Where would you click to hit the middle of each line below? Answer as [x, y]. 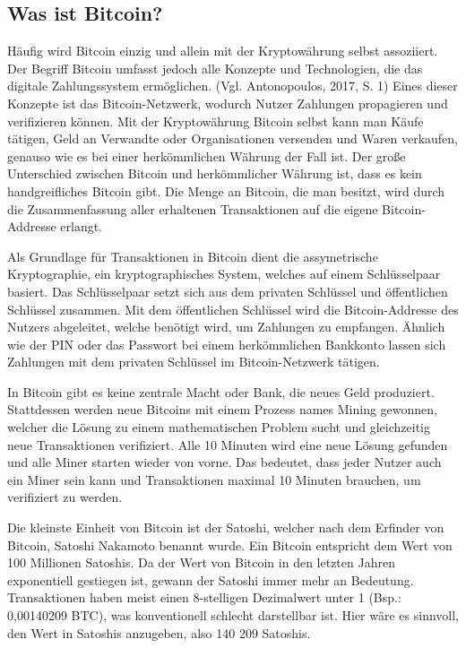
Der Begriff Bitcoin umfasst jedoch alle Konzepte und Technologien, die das [215, 68]
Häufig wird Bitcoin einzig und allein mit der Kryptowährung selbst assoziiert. [223, 51]
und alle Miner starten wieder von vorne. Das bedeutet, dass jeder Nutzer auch [224, 462]
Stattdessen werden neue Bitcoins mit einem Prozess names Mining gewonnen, [222, 409]
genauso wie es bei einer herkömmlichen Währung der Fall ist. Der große [207, 156]
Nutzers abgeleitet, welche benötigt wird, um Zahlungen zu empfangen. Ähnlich [226, 327]
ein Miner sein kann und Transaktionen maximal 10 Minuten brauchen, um [214, 479]
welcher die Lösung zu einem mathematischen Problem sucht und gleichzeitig [219, 427]
